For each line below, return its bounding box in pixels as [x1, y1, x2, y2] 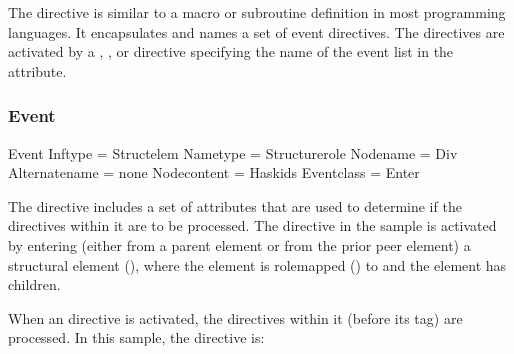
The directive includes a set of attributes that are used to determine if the [8, 195, 462, 216]
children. [8, 274, 61, 295]
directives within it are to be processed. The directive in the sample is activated [8, 215, 497, 236]
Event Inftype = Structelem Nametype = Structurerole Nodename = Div [8, 142, 458, 163]
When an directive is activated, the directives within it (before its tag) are [8, 307, 463, 328]
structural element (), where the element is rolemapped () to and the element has [8, 254, 507, 275]
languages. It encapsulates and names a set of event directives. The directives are [8, 21, 505, 42]
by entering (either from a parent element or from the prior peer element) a [8, 234, 471, 255]
